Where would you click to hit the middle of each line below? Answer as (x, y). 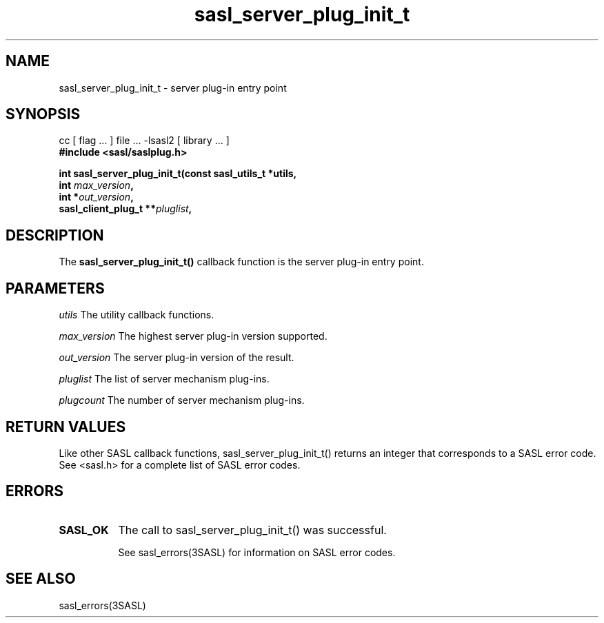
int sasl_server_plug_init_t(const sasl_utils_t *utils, (178, 174)
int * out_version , (96, 197)
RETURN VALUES (66, 427)
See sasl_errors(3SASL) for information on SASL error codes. (257, 552)
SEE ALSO (41, 579)
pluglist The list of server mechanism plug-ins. (164, 379)
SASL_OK (84, 530)
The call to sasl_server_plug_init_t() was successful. (252, 530)
